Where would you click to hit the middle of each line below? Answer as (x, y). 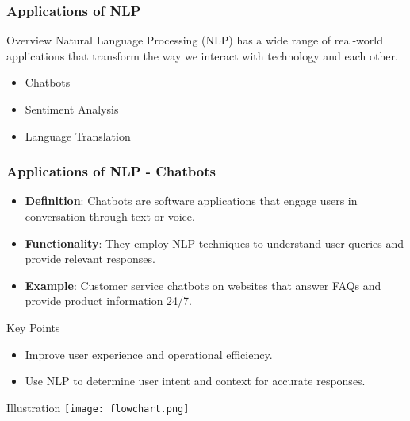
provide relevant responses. (90, 259)
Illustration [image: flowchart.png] (98, 407)
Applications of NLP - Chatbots (111, 171)
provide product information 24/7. (108, 301)
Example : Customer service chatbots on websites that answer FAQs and (203, 285)
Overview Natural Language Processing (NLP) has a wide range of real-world (195, 40)
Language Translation (78, 135)
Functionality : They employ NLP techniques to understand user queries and (215, 243)
